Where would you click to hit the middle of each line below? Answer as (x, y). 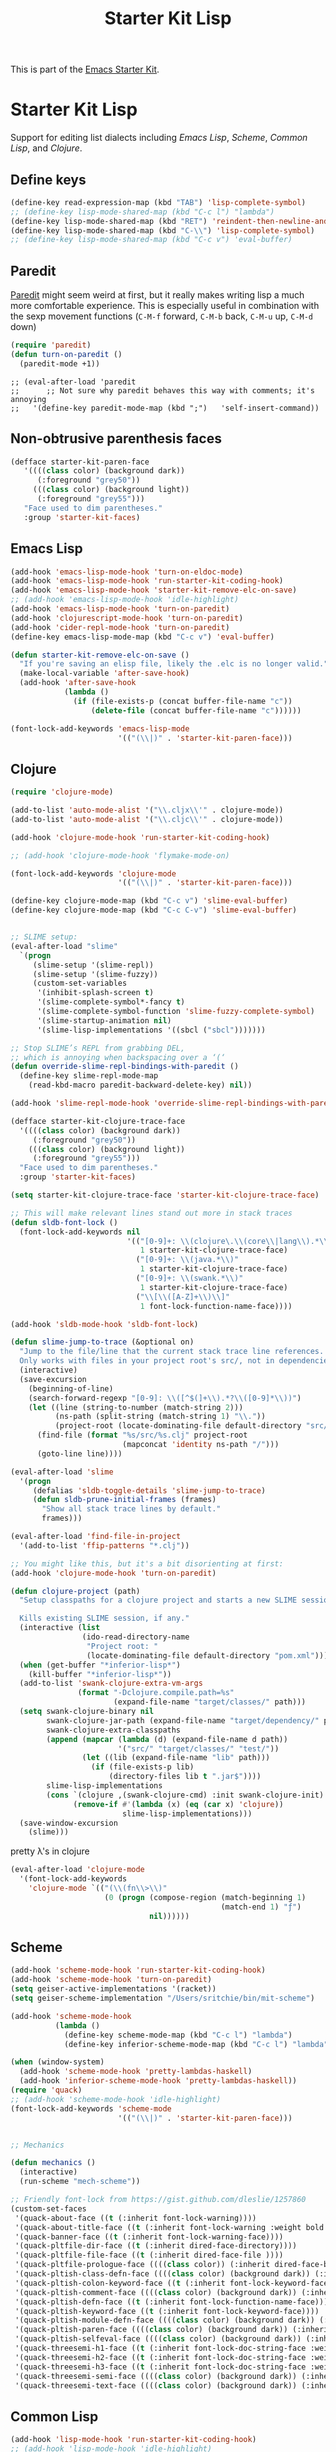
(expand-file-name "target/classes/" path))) (210, 1702)
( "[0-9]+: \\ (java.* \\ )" (187, 1260)
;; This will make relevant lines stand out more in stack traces (151, 1213)
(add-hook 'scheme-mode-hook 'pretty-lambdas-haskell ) (136, 2072)
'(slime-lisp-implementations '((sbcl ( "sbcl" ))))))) (151, 1030)
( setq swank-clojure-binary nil (87, 1712)
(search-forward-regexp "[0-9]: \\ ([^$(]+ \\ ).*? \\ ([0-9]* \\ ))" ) (165, 1398)
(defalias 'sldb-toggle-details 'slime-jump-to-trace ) (149, 1490)
